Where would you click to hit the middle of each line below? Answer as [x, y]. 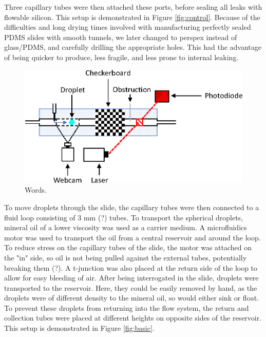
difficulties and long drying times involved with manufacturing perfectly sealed [128, 27]
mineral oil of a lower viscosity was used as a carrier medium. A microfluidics [126, 227]
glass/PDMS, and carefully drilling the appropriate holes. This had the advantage [133, 47]
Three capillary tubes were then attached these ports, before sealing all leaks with [133, 7]
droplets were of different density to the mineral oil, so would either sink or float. [131, 298]
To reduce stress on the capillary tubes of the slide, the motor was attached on [128, 247]
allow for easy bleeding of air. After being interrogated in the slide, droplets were [131, 278]
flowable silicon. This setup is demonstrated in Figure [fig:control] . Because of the [132, 17]
